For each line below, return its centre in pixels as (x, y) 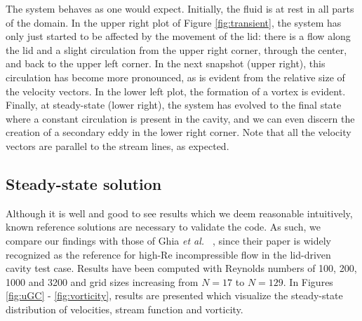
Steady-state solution (84, 183)
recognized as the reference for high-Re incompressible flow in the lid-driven (168, 254)
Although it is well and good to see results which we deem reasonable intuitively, (179, 213)
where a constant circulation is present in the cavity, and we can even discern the (180, 118)
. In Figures (308, 281)
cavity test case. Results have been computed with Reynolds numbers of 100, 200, (181, 268)
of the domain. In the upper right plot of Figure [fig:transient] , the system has (174, 22)
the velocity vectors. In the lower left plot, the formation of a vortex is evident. (176, 91)
